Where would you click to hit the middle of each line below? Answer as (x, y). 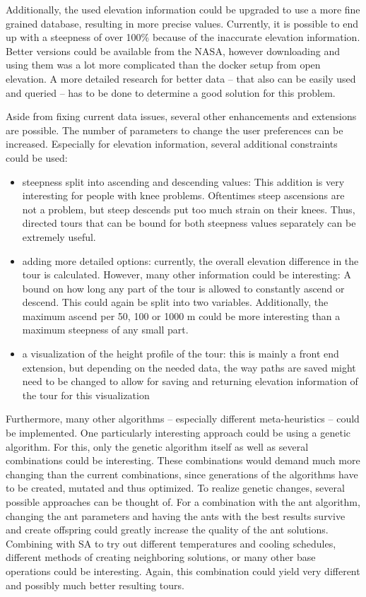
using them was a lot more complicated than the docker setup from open (163, 65)
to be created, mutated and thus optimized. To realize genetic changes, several (175, 488)
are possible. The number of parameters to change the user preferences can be (175, 130)
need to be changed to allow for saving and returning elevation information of (190, 381)
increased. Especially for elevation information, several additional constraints (172, 144)
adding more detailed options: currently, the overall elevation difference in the (190, 260)
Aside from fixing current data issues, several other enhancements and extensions (181, 116)
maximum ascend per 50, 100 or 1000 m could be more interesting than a (181, 315)
